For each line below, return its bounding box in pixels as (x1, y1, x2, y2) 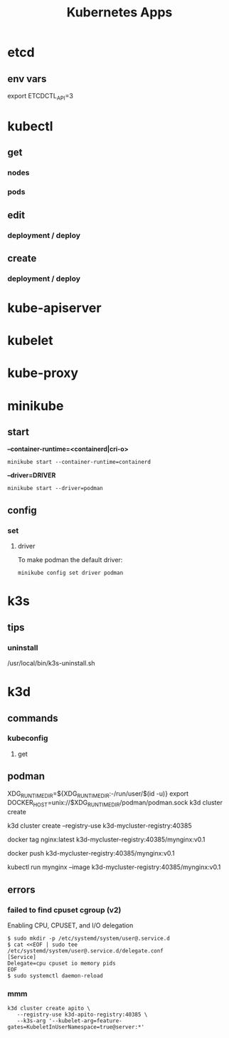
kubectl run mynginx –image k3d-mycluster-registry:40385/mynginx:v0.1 (7, 863, 221, 871)
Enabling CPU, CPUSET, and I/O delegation (7, 920, 134, 930)
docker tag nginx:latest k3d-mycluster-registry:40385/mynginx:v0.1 (7, 835, 206, 844)
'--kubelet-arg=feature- (48, 1017, 122, 1024)
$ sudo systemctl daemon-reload (7, 972, 103, 980)
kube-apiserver (7, 300, 102, 316)
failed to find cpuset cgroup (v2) (7, 905, 122, 915)
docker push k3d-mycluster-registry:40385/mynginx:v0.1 (7, 849, 176, 858)
